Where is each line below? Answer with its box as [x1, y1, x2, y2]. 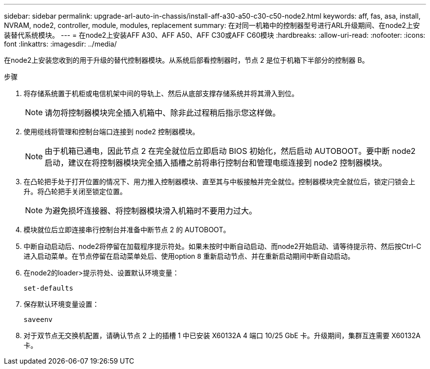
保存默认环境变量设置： [24, 300, 99, 308]
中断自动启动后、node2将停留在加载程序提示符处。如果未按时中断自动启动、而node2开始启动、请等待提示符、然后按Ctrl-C [24, 242, 422, 250]
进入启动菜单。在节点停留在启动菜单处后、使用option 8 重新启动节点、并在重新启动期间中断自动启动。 [24, 252, 354, 260]
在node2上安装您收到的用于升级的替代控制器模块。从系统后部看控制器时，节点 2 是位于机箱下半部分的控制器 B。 [4, 56, 369, 64]
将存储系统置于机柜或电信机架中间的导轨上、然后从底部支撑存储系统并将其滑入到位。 [24, 89, 298, 98]
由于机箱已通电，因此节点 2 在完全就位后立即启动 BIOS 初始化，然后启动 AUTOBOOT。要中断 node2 [45, 146, 416, 156]
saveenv [24, 316, 53, 323]
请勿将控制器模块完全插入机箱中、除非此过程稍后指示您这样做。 [45, 108, 281, 118]
